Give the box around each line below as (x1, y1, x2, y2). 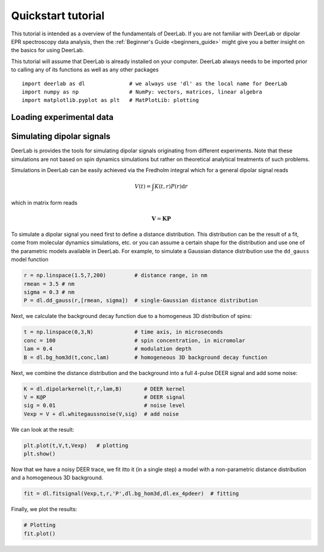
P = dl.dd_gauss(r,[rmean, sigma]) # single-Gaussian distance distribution (23, 297, 258, 304)
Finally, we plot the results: (11, 506, 77, 513)
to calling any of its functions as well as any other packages (11, 66, 159, 73)
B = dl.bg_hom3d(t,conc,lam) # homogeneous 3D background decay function (23, 354, 268, 361)
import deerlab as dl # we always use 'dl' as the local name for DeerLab (22, 80, 288, 87)
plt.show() (23, 451, 56, 457)
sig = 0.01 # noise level (23, 402, 185, 409)
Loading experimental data (11, 112, 114, 122)
